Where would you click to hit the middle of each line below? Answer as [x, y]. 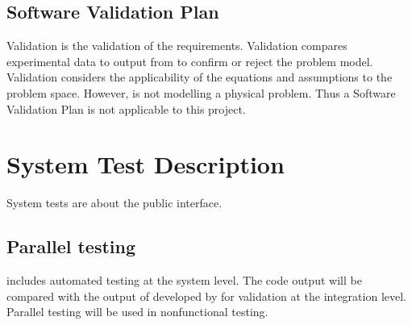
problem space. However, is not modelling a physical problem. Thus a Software [201, 92]
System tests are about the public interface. [114, 203]
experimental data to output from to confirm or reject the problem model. [190, 61]
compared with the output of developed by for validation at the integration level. [206, 296]
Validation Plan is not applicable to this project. [126, 108]
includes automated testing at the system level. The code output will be [184, 280]
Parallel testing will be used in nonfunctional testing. [137, 312]
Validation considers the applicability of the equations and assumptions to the [200, 77]
